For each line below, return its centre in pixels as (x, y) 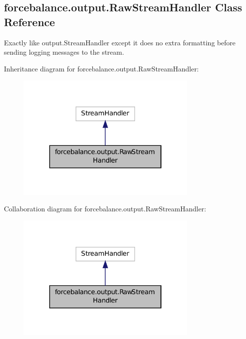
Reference (29, 21)
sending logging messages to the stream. (64, 52)
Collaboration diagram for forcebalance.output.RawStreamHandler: (105, 209)
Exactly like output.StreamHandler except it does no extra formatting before (120, 42)
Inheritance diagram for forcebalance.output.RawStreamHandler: (101, 68)
